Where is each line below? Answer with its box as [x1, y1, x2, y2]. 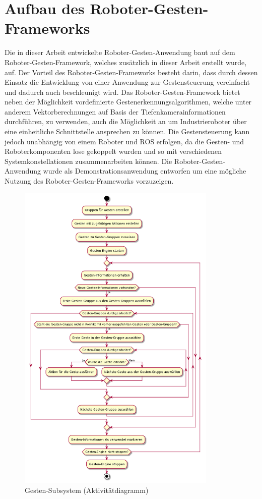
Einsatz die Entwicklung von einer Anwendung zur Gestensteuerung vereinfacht [5, 77, 250, 87]
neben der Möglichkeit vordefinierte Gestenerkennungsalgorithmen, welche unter [5, 96, 252, 107]
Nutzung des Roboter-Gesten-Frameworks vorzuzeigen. [5, 176, 174, 186]
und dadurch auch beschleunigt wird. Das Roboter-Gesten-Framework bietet [5, 86, 240, 97]
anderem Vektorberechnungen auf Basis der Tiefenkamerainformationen [5, 106, 226, 117]
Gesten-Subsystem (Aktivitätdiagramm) [25, 485, 149, 495]
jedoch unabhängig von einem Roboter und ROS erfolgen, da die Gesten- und [5, 136, 244, 146]
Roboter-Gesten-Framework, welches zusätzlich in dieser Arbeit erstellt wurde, [5, 57, 247, 67]
